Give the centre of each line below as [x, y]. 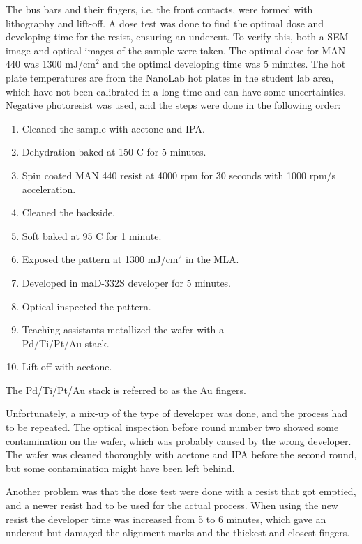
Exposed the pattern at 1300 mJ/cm [100, 259]
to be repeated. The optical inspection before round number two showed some [172, 427]
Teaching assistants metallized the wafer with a [123, 330]
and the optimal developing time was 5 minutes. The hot [224, 64]
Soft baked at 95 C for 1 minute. [92, 235]
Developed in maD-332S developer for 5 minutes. [127, 282]
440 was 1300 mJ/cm [51, 64]
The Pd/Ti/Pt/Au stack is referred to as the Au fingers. [126, 390]
